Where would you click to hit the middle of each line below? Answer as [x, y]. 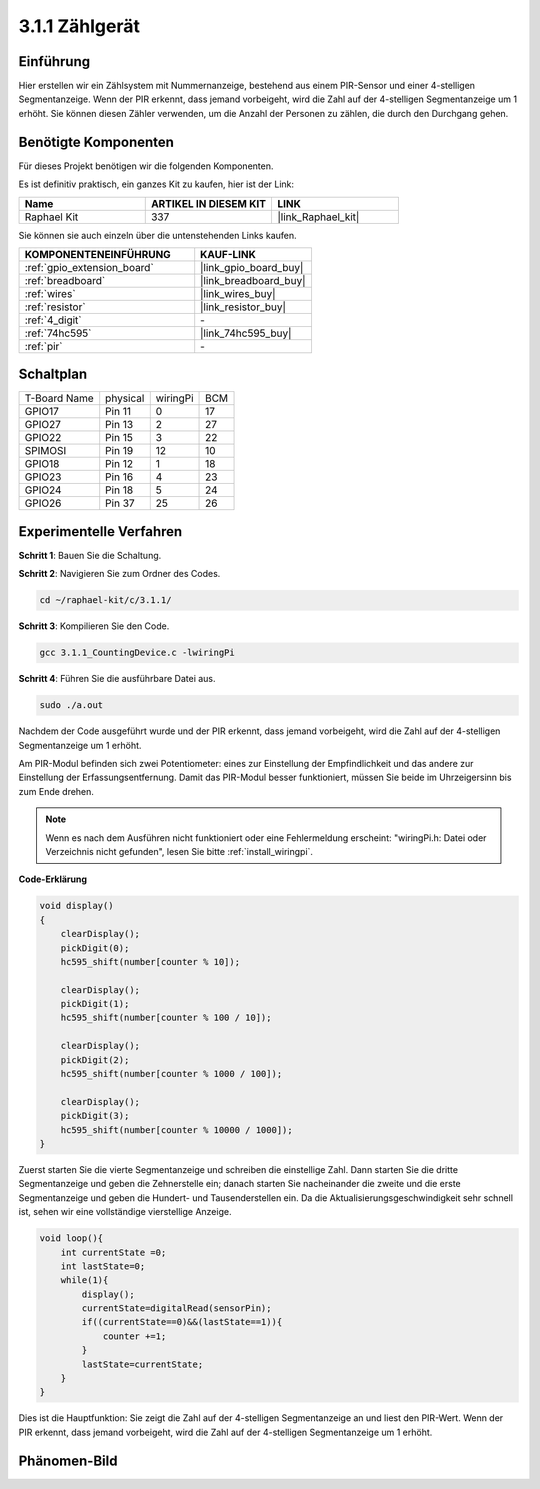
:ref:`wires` [50, 293]
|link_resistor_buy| [243, 307]
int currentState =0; [113, 1252]
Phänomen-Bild [68, 1460]
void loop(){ [71, 1238]
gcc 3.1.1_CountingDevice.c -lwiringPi [137, 653]
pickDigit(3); [95, 1116]
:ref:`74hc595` [58, 333]
